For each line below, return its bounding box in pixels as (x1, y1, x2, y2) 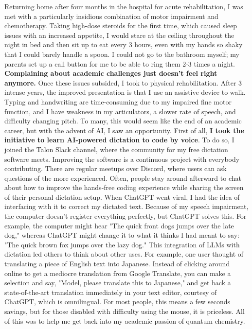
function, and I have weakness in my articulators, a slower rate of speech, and (4, 106, 236, 116)
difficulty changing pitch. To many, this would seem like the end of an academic (4, 116, 242, 126)
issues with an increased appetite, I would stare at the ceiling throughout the (4, 30, 234, 40)
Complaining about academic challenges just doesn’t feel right (4, 68, 217, 78)
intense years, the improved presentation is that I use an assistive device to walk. (4, 87, 246, 97)
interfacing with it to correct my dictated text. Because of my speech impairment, (4, 201, 249, 211)
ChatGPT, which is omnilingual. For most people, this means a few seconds (4, 296, 231, 307)
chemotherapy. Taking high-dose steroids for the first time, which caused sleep (4, 20, 237, 31)
